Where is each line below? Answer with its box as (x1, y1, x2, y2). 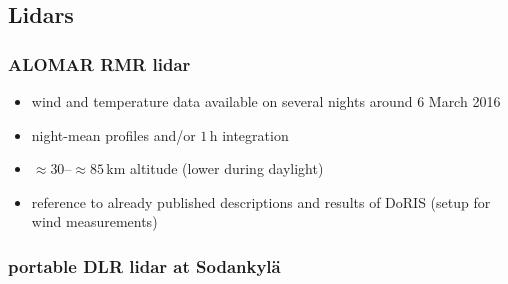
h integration (209, 124, 289, 145)
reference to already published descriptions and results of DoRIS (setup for (31, 191, 491, 212)
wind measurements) (31, 211, 158, 232)
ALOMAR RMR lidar (8, 51, 191, 76)
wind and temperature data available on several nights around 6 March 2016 (31, 91, 501, 111)
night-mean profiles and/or (31, 124, 196, 145)
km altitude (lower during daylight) (106, 158, 324, 179)
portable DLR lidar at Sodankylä (8, 253, 281, 278)
